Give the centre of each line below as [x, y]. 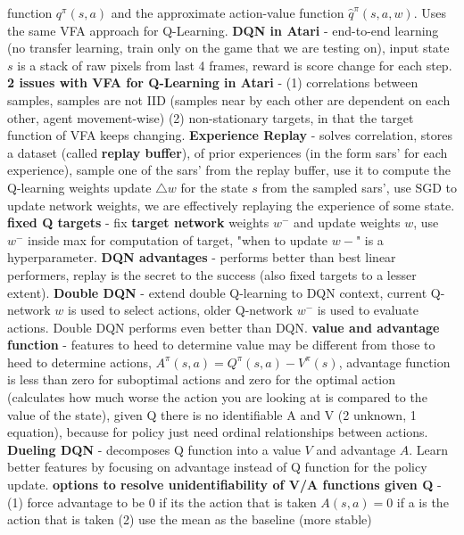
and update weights [347, 222]
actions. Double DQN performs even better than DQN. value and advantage [224, 327]
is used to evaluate [368, 310]
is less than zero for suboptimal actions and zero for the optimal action [201, 379]
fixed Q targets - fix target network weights [138, 222]
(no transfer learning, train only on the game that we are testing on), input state [228, 48]
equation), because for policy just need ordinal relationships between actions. [218, 432]
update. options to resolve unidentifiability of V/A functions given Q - [224, 485]
